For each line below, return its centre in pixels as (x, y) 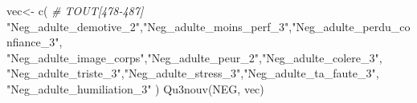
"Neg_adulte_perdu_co (351, 26)
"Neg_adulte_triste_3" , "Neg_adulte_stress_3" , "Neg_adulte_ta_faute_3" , (193, 73)
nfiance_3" (33, 42)
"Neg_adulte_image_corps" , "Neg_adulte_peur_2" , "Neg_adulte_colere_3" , (194, 57)
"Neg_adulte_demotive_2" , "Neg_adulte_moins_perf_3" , (149, 26)
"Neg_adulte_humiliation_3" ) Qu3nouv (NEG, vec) (135, 88)
